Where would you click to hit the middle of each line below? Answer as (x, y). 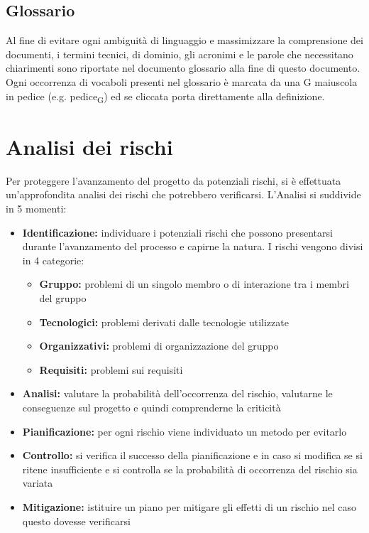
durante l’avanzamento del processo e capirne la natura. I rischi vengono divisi (193, 246)
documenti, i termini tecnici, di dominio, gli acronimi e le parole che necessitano (180, 54)
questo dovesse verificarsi (76, 521)
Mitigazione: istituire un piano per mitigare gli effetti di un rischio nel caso (189, 506)
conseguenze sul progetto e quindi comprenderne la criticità (152, 407)
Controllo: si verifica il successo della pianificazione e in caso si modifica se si (192, 455)
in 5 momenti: (36, 209)
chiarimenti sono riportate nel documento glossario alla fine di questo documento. (183, 68)
